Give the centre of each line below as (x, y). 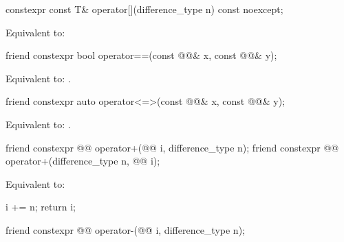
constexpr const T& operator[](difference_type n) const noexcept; (144, 9)
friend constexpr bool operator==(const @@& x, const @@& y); (141, 55)
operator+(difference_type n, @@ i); (83, 161)
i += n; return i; (41, 207)
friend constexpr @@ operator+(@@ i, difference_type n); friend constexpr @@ (172, 147)
